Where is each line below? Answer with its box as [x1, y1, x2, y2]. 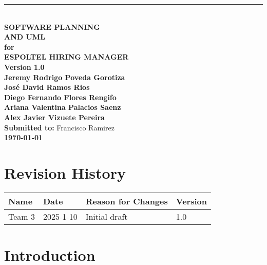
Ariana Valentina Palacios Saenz [4, 102, 121, 112]
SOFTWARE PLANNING [4, 21, 100, 32]
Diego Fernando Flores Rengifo [4, 91, 117, 102]
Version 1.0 [4, 61, 45, 72]
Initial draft [85, 210, 128, 222]
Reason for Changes [85, 195, 168, 207]
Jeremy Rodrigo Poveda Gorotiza [4, 71, 125, 82]
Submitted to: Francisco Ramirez [4, 122, 115, 132]
